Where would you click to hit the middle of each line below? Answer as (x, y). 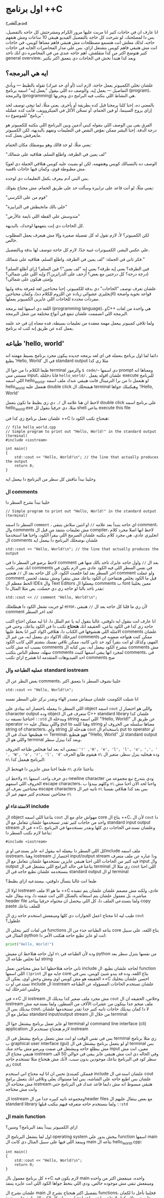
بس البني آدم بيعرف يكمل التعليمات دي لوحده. (47, 178)
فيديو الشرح (16, 22)
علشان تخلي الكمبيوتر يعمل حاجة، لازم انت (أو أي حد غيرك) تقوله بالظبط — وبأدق (79, 85)
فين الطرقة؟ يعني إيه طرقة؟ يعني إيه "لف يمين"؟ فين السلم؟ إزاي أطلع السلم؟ (77, 268)
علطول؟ (13, 920)
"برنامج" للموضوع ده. (25, 115)
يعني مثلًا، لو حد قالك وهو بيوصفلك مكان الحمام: (49, 145)
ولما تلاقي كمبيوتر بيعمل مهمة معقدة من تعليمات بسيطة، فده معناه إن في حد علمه (80, 323)
